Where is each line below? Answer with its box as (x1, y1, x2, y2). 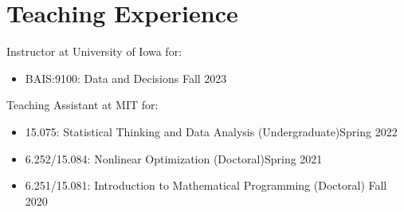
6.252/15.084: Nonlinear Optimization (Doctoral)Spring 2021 (25, 150, 323, 167)
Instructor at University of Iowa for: (6, 43, 182, 60)
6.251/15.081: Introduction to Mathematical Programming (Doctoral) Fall (25, 177, 387, 194)
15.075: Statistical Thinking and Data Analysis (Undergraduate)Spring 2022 (25, 123, 398, 139)
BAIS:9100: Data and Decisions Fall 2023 (25, 69, 227, 86)
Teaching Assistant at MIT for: (6, 96, 159, 113)
